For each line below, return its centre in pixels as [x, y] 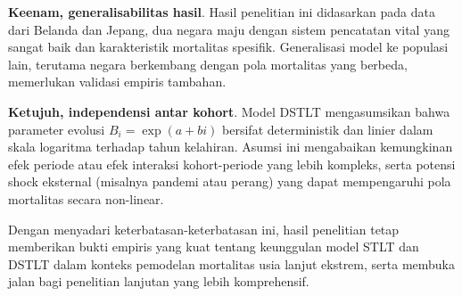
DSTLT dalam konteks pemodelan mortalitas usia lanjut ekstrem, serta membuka [231, 263]
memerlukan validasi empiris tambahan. [117, 82]
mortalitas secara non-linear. [86, 198]
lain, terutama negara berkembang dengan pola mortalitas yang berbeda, [208, 64]
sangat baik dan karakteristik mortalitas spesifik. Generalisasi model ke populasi [228, 47]
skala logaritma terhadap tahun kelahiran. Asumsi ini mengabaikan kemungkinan [231, 147]
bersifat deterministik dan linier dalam [328, 129]
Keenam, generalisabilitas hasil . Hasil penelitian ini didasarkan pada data [222, 12]
